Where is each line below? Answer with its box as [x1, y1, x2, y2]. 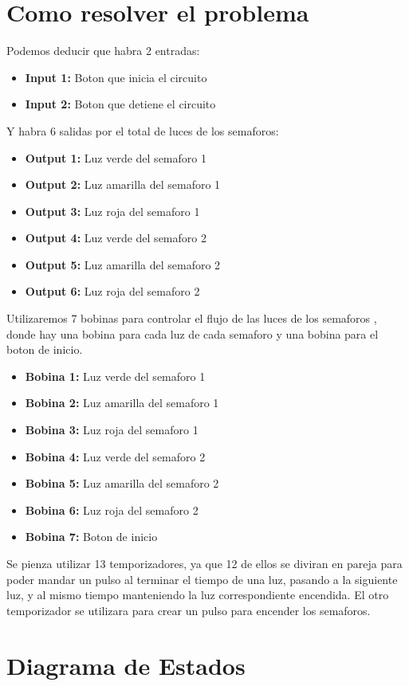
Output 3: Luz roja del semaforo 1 [25, 202, 200, 219]
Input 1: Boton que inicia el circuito [25, 69, 207, 85]
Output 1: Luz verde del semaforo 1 [25, 149, 206, 166]
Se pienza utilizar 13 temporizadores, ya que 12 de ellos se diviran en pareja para [6, 555, 403, 571]
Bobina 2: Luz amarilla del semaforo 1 [25, 394, 219, 411]
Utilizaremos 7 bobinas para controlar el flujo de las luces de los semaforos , [6, 310, 377, 327]
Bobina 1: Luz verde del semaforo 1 [25, 367, 206, 384]
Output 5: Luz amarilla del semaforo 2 [25, 256, 221, 272]
